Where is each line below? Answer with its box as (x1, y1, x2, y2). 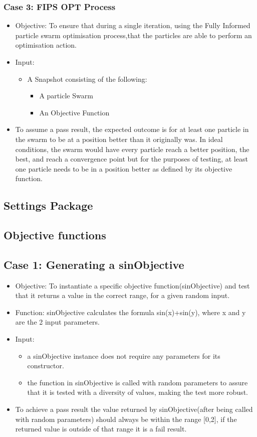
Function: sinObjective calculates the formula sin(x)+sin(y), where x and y (15, 307, 246, 317)
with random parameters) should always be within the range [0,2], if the (15, 413, 237, 424)
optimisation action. (15, 40, 77, 50)
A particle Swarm (39, 90, 93, 101)
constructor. (27, 360, 64, 371)
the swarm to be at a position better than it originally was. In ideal (15, 133, 223, 144)
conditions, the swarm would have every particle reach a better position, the (15, 143, 249, 154)
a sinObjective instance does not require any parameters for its (27, 350, 220, 361)
